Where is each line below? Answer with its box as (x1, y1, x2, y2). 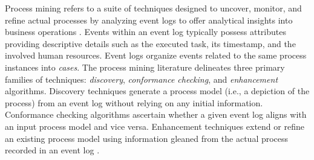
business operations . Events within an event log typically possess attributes (5, 25, 286, 38)
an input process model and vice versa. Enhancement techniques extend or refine (5, 120, 304, 132)
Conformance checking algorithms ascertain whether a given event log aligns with (5, 108, 307, 121)
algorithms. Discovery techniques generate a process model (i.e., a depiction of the (5, 85, 310, 97)
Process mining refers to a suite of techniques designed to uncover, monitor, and (5, 2, 302, 14)
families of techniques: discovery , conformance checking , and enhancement (5, 72, 278, 85)
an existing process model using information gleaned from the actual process (5, 132, 289, 144)
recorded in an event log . (5, 144, 100, 156)
